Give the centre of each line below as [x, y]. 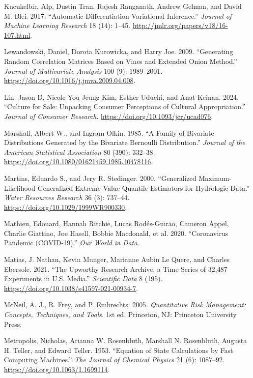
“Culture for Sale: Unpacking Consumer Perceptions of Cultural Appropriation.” [125, 106]
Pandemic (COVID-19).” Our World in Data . [72, 243]
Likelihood [20, 188]
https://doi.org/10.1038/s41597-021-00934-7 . [71, 288]
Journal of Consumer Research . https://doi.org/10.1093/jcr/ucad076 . [109, 116]
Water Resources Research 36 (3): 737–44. [67, 197]
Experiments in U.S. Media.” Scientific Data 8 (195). [83, 278]
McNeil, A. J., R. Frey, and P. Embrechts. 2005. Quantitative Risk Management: [125, 305]
